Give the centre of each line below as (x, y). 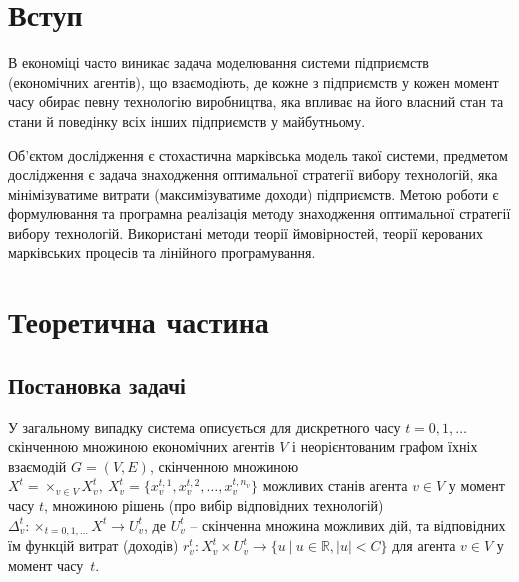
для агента (424, 545)
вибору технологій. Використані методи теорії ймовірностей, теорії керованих (245, 232)
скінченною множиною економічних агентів (141, 446)
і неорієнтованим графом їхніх (385, 446)
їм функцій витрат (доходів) (93, 545)
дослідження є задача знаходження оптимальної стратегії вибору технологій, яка (253, 174)
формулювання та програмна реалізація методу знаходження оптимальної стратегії (259, 213)
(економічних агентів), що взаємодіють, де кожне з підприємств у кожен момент (253, 81)
